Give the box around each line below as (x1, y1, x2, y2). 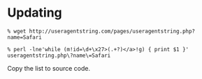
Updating (7, 5, 63, 21)
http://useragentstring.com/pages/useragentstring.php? (29, 28, 196, 35)
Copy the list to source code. (7, 64, 91, 72)
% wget (7, 28, 27, 35)
